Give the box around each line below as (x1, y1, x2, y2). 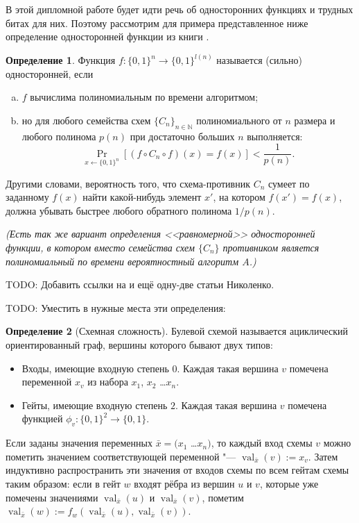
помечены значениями (6, 490, 98, 504)
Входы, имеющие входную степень (21, 360, 169, 375)
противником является (222, 240, 319, 255)
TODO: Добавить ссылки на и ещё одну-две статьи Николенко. (6, 277, 274, 292)
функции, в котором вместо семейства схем (6, 240, 195, 255)
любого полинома (21, 128, 96, 143)
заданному (6, 190, 49, 204)
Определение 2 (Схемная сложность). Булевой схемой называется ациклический (6, 324, 349, 338)
